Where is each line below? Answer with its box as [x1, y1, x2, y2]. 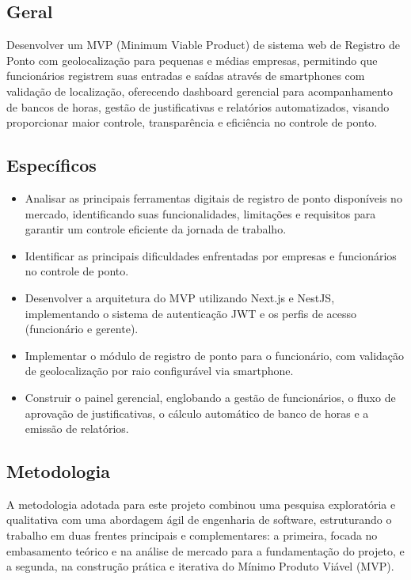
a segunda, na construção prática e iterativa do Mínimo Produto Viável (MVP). [6, 558, 394, 574]
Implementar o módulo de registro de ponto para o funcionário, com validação [25, 347, 405, 363]
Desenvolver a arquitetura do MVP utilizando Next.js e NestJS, [25, 289, 335, 305]
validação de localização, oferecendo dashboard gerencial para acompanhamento [6, 82, 393, 99]
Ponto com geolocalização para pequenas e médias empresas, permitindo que [6, 51, 378, 68]
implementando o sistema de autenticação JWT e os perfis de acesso [25, 305, 357, 321]
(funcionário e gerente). [25, 320, 139, 337]
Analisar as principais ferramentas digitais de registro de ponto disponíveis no [25, 189, 402, 206]
